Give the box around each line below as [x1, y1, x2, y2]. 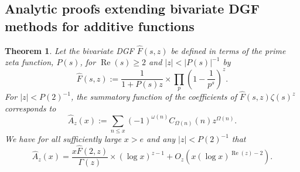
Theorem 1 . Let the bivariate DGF [5, 44, 134, 56]
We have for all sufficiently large [5, 133, 121, 145]
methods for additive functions [5, 16, 195, 35]
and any [146, 133, 176, 145]
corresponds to [5, 102, 56, 114]
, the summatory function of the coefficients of [70, 90, 237, 103]
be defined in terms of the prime [171, 44, 286, 56]
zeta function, [5, 56, 54, 68]
